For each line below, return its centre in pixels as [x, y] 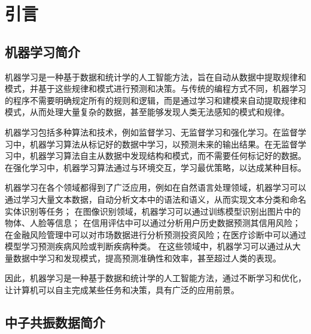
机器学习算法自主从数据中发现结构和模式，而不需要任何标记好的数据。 [168, 156]
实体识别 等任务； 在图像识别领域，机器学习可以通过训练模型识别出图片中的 [153, 211]
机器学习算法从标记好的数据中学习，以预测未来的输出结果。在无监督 [164, 144]
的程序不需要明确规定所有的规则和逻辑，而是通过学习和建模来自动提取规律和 [155, 100]
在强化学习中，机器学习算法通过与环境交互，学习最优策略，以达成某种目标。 [155, 167]
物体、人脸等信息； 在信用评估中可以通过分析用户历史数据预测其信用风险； [153, 223]
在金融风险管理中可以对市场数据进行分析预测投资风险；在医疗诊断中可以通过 [155, 234]
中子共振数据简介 [55, 322]
